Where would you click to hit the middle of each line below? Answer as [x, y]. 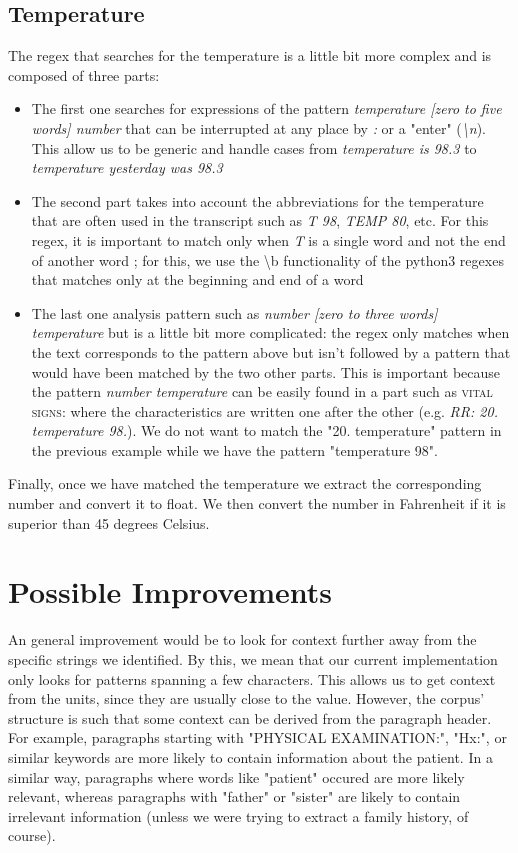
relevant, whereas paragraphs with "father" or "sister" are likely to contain [234, 796]
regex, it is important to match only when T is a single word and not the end [268, 239]
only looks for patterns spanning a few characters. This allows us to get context [252, 678]
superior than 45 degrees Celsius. [109, 522]
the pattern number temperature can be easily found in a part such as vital [262, 391]
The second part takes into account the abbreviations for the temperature [257, 200]
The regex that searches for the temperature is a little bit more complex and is [250, 55]
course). [32, 835]
